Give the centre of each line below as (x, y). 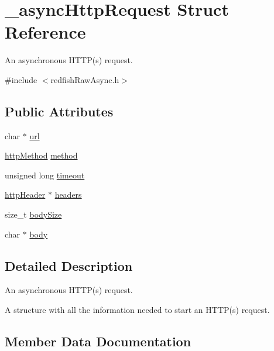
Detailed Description (69, 265)
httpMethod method (41, 155)
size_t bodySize (33, 214)
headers (68, 195)
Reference (45, 32)
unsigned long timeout (45, 175)
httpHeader (25, 195)
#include (21, 79)
